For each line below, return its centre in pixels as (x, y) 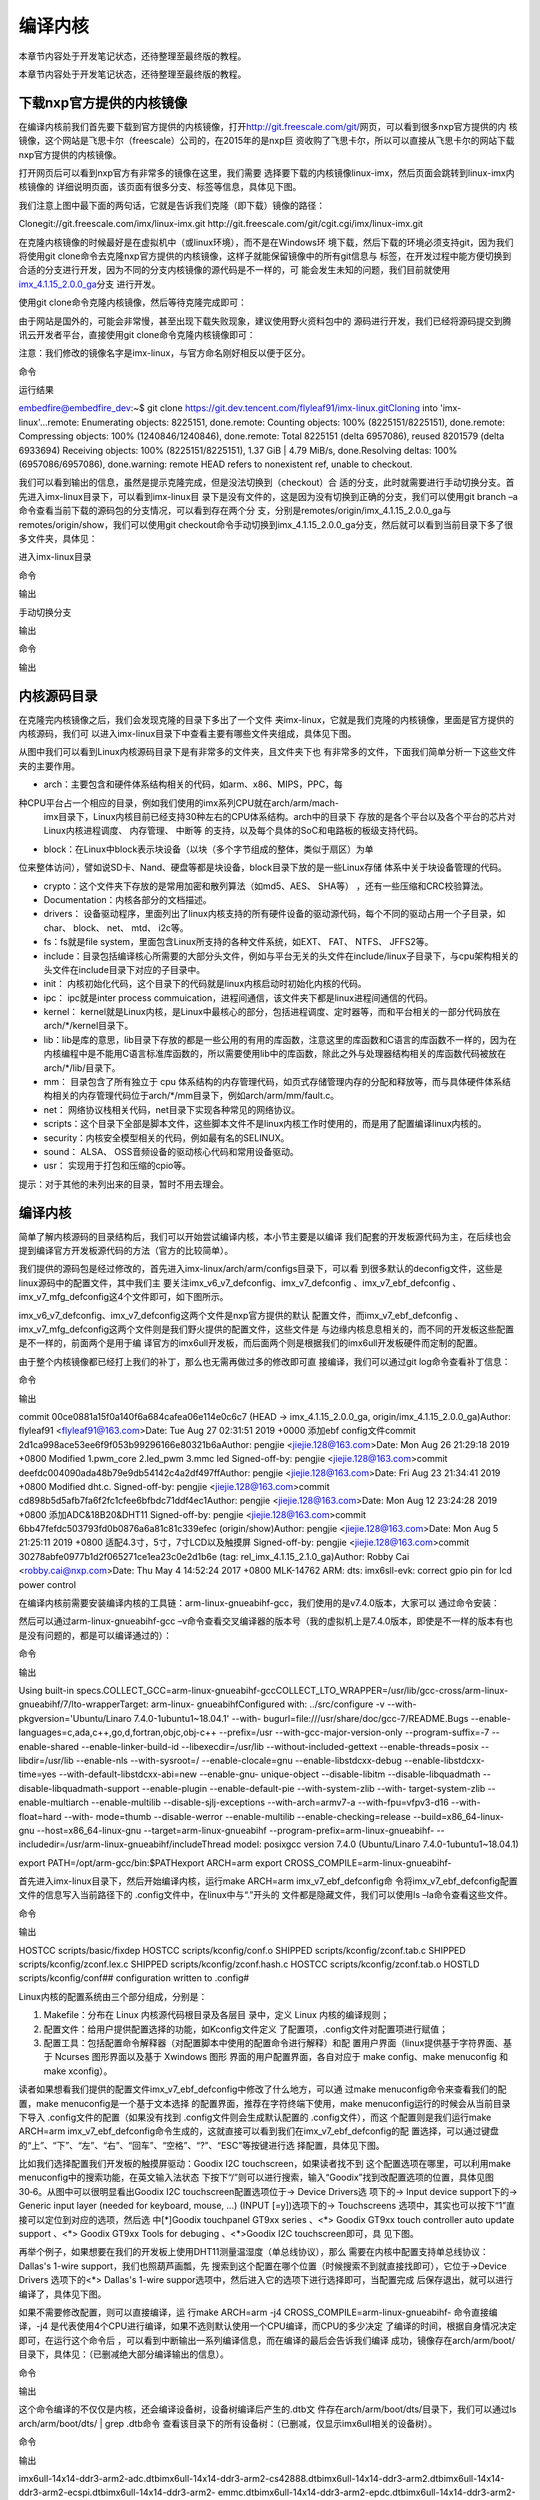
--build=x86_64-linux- (458, 1816)
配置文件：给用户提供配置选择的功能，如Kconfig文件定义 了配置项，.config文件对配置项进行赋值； (246, 2029)
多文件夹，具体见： (58, 538)
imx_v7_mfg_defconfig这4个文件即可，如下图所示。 (123, 1297)
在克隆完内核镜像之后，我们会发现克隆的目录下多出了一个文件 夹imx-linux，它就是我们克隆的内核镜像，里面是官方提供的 (266, 719)
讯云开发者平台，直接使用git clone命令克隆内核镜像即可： (137, 334)
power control (47, 1584)
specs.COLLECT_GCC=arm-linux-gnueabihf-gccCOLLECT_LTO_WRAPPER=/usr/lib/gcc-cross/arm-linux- (292, 1690)
